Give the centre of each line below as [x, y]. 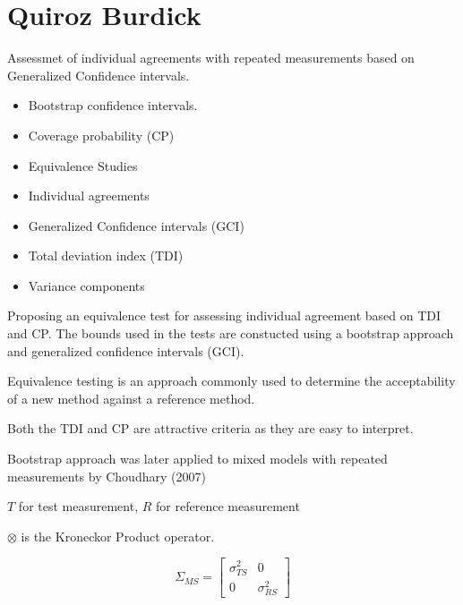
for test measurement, [78, 506]
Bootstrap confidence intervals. [113, 105]
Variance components [86, 285]
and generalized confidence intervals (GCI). [126, 350]
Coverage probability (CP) [101, 135]
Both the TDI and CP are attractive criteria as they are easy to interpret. [210, 428]
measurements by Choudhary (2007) [107, 476]
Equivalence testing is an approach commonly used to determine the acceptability [231, 381]
